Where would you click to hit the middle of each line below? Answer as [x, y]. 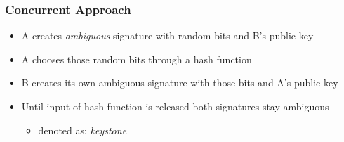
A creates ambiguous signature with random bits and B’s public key [167, 35]
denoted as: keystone [82, 130]
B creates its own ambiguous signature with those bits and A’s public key [180, 83]
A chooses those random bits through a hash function [137, 59]
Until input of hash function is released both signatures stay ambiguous [175, 106]
